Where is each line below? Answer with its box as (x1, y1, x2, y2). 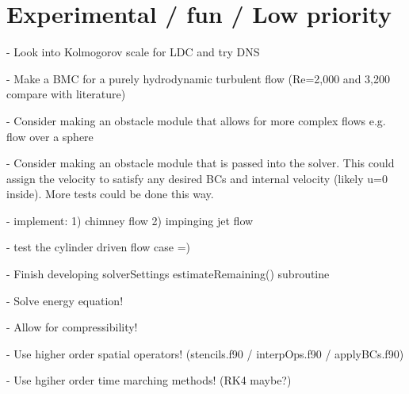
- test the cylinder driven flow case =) (6, 239, 190, 255)
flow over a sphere (6, 128, 94, 144)
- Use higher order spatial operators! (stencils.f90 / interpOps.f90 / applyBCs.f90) (6, 345, 404, 361)
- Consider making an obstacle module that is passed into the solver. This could (6, 155, 395, 171)
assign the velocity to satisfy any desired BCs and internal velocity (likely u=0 (6, 170, 388, 186)
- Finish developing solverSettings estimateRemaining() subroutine (6, 266, 330, 282)
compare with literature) (6, 86, 126, 102)
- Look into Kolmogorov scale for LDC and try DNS (6, 44, 260, 60)
